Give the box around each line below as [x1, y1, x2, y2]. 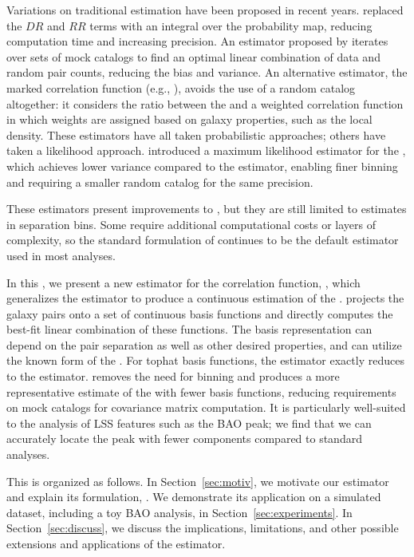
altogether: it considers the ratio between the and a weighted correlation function [6, 95, 404, 112]
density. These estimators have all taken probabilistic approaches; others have [6, 126, 386, 143]
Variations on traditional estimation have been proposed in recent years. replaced [6, 2, 404, 18]
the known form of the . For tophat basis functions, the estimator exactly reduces [6, 352, 404, 369]
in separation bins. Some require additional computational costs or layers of [6, 215, 376, 232]
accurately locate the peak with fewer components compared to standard [6, 430, 362, 447]
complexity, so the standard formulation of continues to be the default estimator [6, 231, 399, 248]
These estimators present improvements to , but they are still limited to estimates [6, 200, 407, 217]
